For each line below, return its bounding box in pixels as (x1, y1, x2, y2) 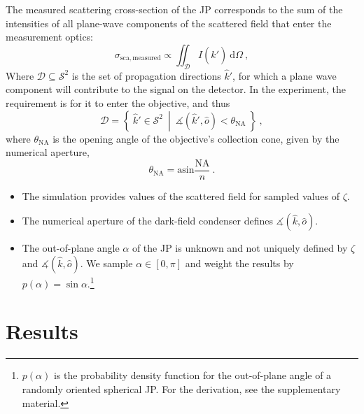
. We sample (80, 256, 133, 271)
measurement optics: (6, 29, 94, 44)
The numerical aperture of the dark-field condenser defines (22, 213, 273, 228)
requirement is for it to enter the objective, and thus (6, 95, 230, 110)
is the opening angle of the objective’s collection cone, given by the (52, 131, 339, 145)
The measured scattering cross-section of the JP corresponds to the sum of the (6, 2, 343, 16)
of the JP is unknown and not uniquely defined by (132, 241, 348, 255)
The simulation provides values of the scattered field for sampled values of (22, 188, 340, 203)
